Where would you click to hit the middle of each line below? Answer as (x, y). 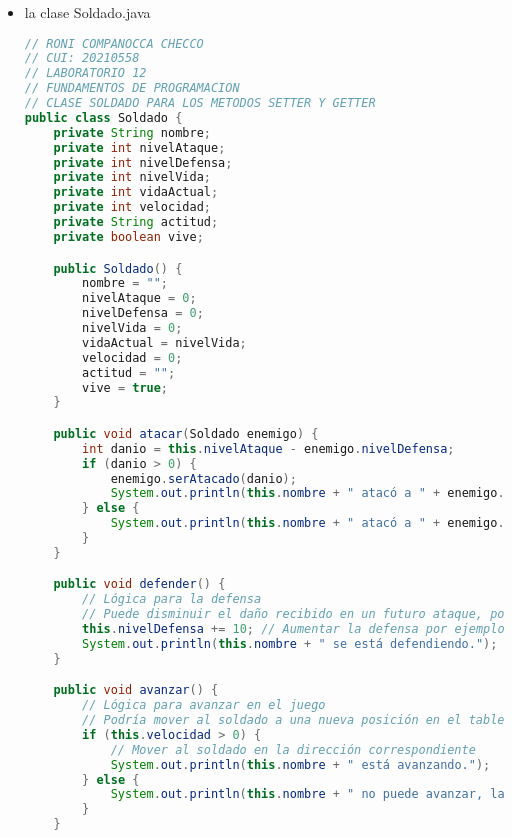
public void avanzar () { (136, 690)
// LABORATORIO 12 (85, 73)
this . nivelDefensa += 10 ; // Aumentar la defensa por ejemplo (293, 629)
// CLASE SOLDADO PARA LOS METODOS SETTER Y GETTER (200, 103)
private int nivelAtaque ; (139, 147)
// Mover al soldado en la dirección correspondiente (293, 749)
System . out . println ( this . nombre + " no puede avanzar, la (307, 794)
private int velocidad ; (132, 207)
